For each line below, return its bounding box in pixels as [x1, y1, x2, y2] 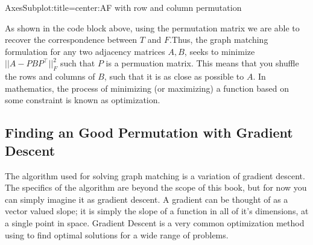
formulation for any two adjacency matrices [5, 45, 165, 57]
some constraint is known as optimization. [5, 94, 160, 106]
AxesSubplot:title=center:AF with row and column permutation [5, 1, 242, 13]
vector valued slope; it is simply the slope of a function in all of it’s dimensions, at [5, 205, 309, 217]
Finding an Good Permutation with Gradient [5, 123, 293, 142]
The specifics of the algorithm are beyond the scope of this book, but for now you [5, 181, 307, 194]
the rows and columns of [5, 70, 95, 83]
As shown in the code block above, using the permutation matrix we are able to [5, 21, 300, 34]
